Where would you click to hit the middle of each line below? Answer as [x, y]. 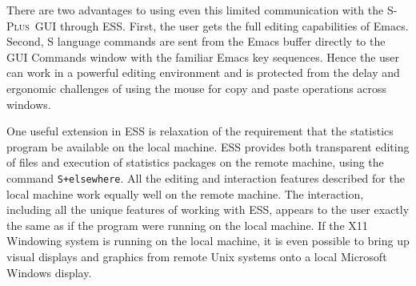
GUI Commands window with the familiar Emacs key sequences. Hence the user [203, 56]
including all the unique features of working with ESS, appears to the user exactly [208, 209]
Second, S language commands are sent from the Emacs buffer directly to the [196, 41]
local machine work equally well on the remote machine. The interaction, [185, 193]
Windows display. [49, 272]
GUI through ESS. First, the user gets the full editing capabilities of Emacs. [222, 25]
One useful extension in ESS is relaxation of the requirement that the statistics [200, 131]
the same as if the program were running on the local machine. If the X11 [187, 225]
